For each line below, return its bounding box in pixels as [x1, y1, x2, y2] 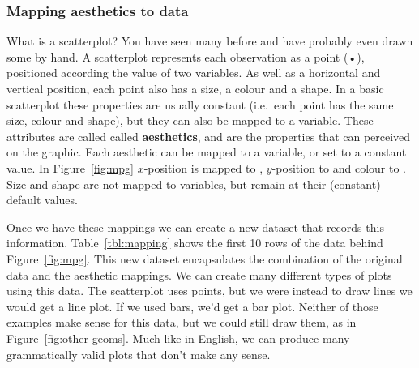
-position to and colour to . [271, 159, 407, 176]
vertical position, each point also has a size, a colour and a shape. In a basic [6, 80, 384, 96]
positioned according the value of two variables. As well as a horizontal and [6, 64, 381, 81]
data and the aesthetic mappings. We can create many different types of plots [6, 266, 392, 283]
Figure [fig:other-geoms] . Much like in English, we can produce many [6, 329, 350, 346]
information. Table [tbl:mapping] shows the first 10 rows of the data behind [6, 234, 383, 251]
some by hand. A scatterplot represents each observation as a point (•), [6, 48, 365, 65]
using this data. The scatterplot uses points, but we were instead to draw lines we [6, 282, 413, 299]
